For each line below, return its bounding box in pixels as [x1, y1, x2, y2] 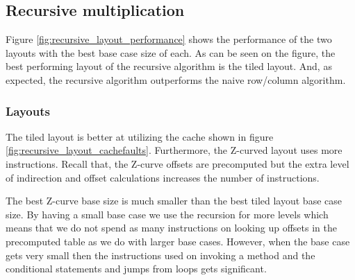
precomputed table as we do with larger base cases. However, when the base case [6, 234, 350, 248]
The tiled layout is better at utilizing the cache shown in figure [6, 129, 274, 143]
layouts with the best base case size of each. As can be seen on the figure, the [6, 45, 336, 60]
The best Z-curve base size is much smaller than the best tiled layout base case [6, 193, 342, 208]
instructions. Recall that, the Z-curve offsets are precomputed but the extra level [6, 156, 349, 170]
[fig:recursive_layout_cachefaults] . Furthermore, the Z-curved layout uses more [6, 143, 342, 157]
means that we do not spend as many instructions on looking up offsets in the [6, 220, 337, 235]
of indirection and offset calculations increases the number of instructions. [6, 170, 320, 184]
